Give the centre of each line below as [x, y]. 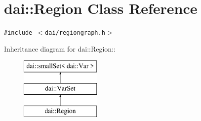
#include [18, 33]
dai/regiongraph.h [75, 33]
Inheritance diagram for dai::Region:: [60, 48]
